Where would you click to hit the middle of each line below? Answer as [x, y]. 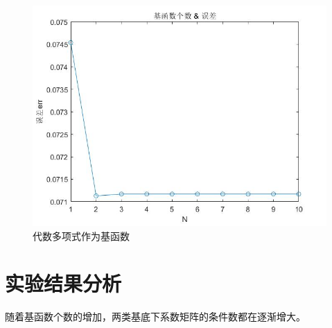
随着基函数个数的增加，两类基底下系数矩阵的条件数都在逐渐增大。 [155, 317]
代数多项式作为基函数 [81, 235]
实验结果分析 [63, 283]
